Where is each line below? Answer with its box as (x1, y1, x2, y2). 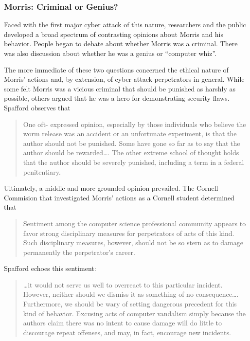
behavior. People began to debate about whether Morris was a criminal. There (4, 38, 238, 49)
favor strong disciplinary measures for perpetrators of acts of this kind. (23, 228, 234, 238)
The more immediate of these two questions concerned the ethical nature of (4, 64, 229, 74)
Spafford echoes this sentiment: (4, 263, 96, 273)
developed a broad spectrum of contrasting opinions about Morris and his (4, 29, 223, 39)
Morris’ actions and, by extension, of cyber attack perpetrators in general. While (4, 74, 245, 84)
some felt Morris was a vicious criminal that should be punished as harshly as (4, 83, 236, 93)
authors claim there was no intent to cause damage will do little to (23, 318, 222, 328)
